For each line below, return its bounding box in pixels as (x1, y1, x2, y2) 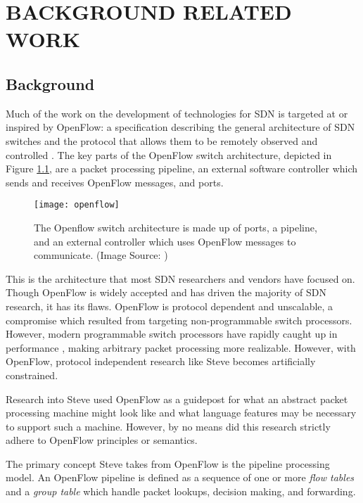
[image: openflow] (34, 200, 120, 210)
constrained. (6, 367, 58, 382)
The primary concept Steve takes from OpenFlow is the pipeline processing (6, 456, 330, 471)
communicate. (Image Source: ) (34, 248, 168, 262)
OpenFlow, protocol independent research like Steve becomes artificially (6, 354, 316, 369)
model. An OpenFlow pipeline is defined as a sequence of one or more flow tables (6, 470, 355, 485)
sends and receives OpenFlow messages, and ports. (6, 174, 224, 189)
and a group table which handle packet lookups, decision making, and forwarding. (6, 484, 356, 499)
